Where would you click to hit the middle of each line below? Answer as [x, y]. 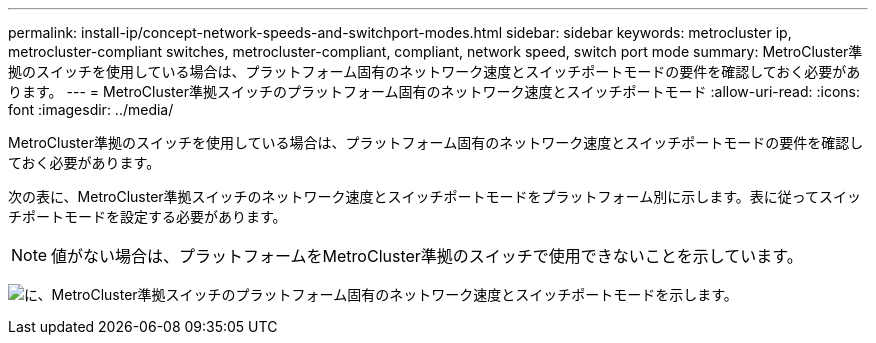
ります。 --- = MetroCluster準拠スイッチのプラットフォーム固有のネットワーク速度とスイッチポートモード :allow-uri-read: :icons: [434, 91]
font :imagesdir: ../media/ [91, 109]
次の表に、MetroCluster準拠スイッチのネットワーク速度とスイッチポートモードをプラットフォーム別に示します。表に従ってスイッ [435, 196]
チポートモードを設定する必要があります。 [147, 216]
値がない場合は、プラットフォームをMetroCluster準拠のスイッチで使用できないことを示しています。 [427, 256]
